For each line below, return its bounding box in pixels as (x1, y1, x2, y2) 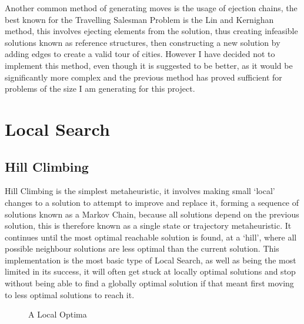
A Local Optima (28, 308, 87, 320)
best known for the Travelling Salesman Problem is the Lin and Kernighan (5, 13, 274, 25)
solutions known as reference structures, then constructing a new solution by (5, 36, 280, 48)
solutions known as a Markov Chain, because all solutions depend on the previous (5, 208, 299, 220)
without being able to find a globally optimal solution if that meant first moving (5, 277, 294, 289)
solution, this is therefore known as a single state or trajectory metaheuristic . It (5, 219, 292, 232)
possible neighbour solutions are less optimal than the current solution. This (5, 242, 279, 255)
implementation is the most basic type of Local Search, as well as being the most (5, 253, 296, 266)
